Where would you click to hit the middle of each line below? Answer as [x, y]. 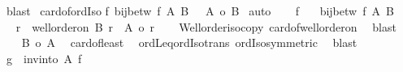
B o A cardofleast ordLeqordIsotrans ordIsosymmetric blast [189, 42]
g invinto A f [44, 58]
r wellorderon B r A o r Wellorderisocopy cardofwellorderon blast [206, 26]
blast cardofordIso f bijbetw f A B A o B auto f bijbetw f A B [200, 11]
